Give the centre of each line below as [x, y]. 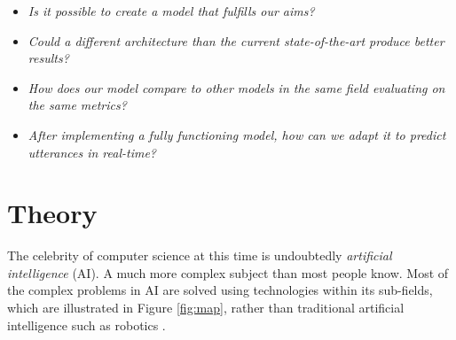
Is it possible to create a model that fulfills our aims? [171, 11]
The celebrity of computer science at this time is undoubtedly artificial [200, 255]
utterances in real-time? [92, 152]
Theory [52, 213]
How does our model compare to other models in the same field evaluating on [236, 87]
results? [48, 58]
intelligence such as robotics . [86, 325]
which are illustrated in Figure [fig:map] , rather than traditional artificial [206, 308]
